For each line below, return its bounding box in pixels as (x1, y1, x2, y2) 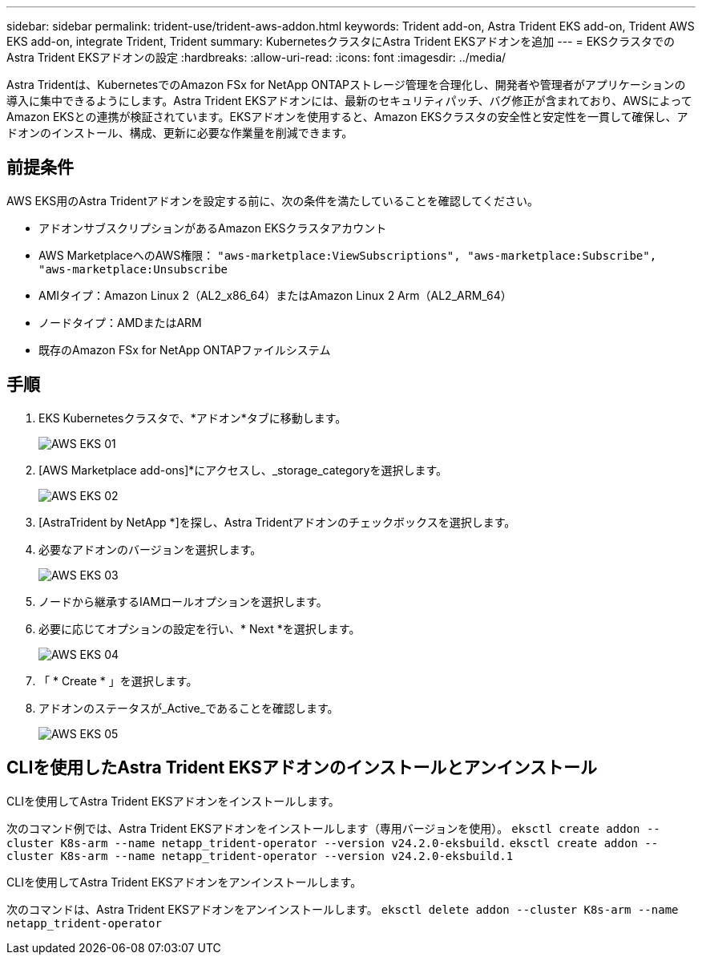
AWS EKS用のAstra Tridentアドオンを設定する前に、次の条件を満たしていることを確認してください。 (6, 193, 539, 208)
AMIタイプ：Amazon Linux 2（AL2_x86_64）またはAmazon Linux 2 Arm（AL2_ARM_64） (38, 288, 512, 302)
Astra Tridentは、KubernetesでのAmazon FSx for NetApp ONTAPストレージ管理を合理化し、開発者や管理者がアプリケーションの (6, 78, 686, 91)
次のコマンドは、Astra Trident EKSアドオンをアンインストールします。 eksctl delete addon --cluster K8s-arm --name (6, 902, 679, 916)
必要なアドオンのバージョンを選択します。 (38, 542, 262, 556)
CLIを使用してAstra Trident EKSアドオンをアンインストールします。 (6, 874, 362, 889)
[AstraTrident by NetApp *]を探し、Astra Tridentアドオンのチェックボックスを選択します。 (38, 515, 516, 529)
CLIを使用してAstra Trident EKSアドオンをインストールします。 (6, 793, 340, 808)
